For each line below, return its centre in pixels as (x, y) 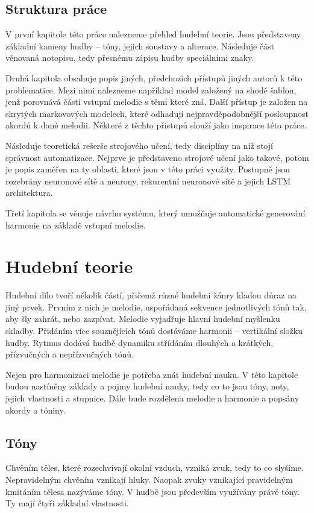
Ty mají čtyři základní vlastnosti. (67, 503)
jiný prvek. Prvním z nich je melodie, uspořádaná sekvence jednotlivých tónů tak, (156, 307)
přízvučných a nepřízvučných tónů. (70, 354)
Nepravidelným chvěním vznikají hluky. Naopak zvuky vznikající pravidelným (149, 479)
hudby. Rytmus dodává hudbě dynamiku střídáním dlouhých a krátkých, (140, 342)
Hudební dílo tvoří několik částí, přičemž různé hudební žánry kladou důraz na (151, 295)
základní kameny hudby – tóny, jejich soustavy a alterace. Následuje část (140, 46)
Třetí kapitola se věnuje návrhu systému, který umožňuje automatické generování (155, 212)
